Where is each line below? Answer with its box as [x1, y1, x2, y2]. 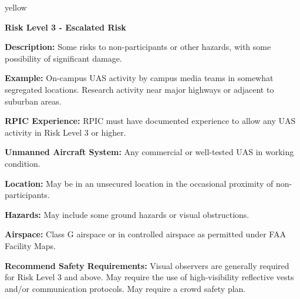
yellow [5, 1, 27, 13]
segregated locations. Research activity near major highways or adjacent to [5, 83, 274, 95]
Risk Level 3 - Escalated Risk [5, 21, 126, 33]
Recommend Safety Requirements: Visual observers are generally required [5, 259, 289, 271]
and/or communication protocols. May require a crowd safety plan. [5, 282, 246, 294]
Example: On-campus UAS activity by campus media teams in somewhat [5, 72, 274, 84]
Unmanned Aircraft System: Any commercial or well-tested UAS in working [5, 146, 294, 158]
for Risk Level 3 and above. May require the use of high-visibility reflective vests [5, 271, 294, 283]
